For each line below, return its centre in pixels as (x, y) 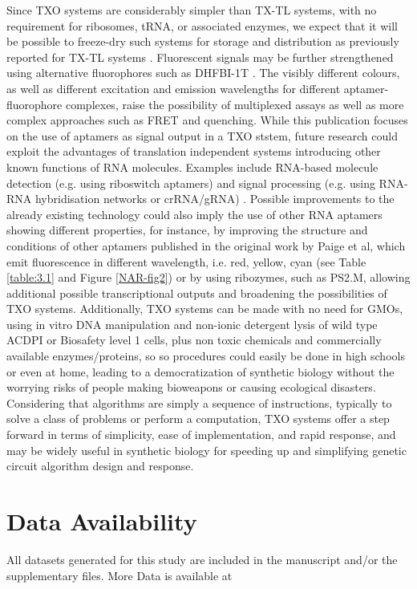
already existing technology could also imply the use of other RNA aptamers (194, 214)
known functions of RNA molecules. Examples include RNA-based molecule (192, 167)
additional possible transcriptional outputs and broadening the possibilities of (197, 292)
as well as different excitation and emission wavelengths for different (174, 88)
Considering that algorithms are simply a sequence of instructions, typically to (199, 402)
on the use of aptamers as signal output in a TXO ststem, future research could (202, 135)
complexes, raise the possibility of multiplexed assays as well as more (235, 104)
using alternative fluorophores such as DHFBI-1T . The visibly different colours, (203, 73)
